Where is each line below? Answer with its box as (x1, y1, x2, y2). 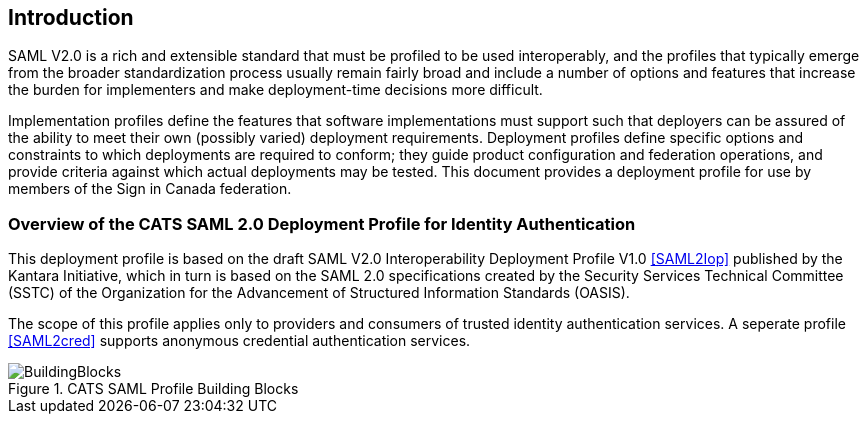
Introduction (8, 5, 134, 30)
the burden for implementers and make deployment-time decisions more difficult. (8, 81, 543, 99)
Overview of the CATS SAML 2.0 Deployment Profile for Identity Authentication (8, 213, 636, 234)
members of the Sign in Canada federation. (8, 180, 292, 198)
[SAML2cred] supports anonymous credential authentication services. (8, 332, 471, 350)
